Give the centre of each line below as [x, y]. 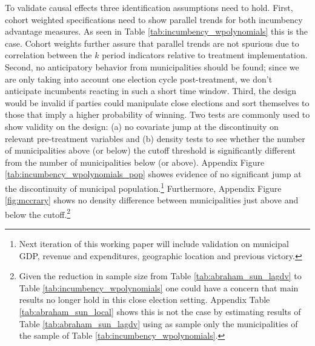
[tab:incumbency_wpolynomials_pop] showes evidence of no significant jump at [153, 174]
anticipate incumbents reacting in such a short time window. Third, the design [151, 91]
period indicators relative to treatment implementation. [205, 55]
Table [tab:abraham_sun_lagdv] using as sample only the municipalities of [158, 323]
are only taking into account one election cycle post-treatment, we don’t [139, 79]
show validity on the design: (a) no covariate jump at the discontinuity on [142, 126]
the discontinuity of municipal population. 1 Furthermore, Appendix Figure [143, 187]
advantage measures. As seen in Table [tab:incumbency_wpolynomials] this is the [156, 31]
